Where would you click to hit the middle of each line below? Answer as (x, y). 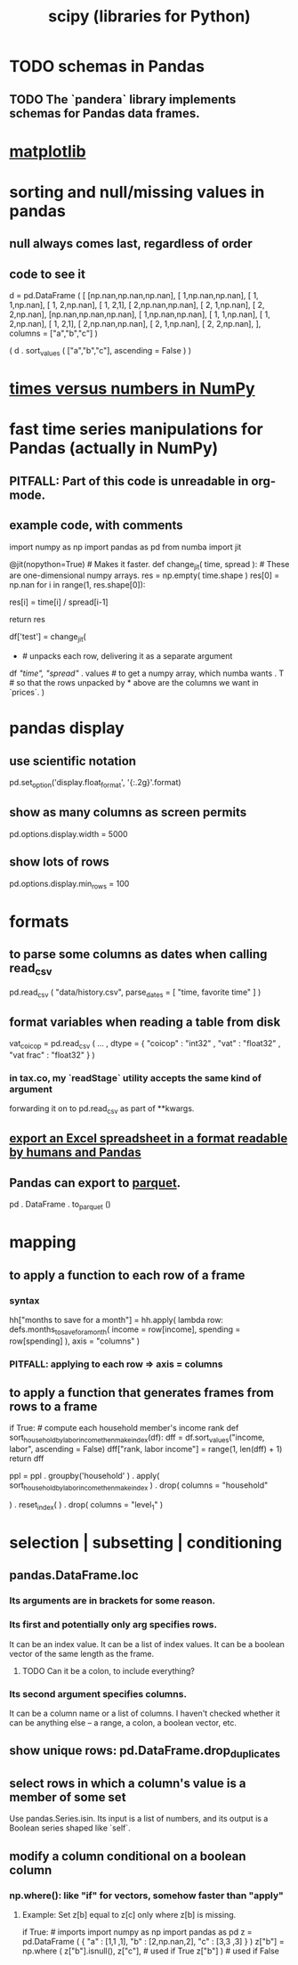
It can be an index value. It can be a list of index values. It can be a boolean (147, 1644)
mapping (43, 1242)
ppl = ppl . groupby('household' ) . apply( (85, 1476)
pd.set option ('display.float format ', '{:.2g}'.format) (95, 784)
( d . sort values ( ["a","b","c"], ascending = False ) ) (101, 352)
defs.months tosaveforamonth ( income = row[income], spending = (125, 1330)
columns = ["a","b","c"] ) (53, 333)
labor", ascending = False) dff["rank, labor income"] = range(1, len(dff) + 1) (146, 1449)
